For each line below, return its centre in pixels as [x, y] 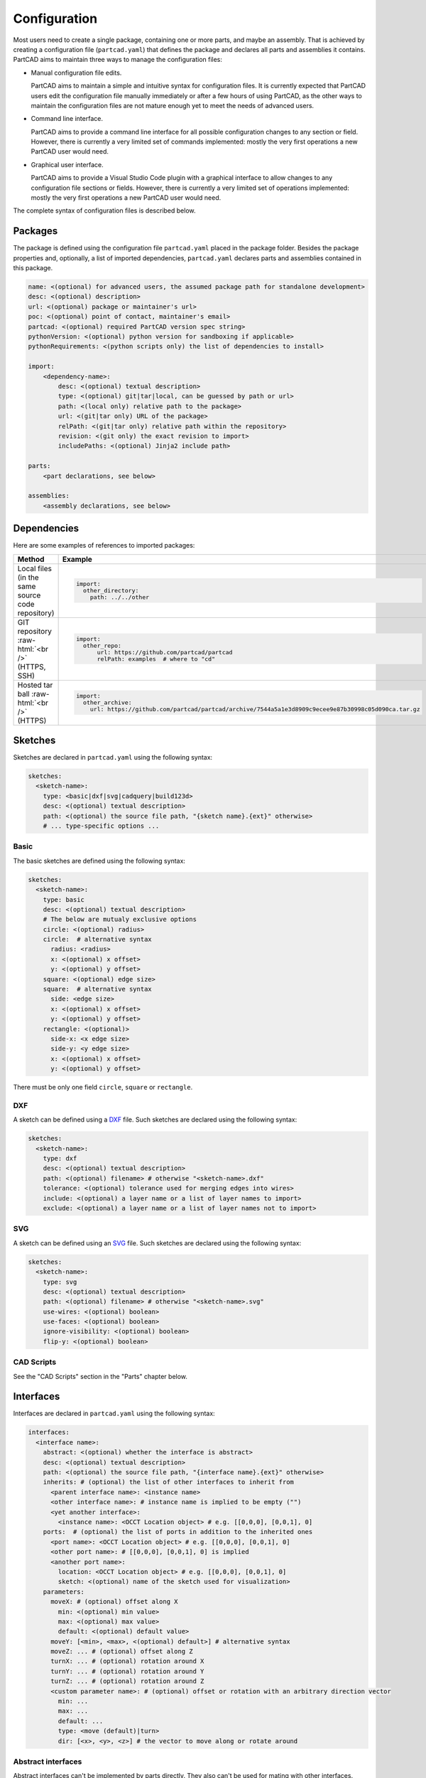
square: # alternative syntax [97, 989]
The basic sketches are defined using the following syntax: [99, 861]
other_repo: [102, 645]
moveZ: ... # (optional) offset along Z [122, 1651]
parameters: [64, 1592]
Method [31, 559]
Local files [35, 568]
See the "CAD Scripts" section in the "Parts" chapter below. [100, 1376]
